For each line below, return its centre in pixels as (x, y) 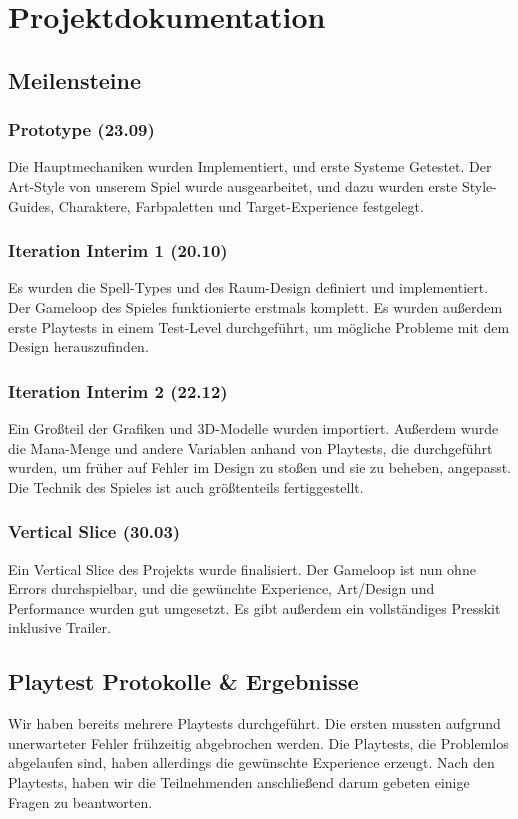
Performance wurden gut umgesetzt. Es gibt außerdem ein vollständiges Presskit (254, 607)
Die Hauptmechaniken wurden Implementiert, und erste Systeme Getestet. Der (250, 166)
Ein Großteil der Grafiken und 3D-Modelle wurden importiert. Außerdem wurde (253, 427)
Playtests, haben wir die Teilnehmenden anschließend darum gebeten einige (239, 781)
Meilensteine (75, 79)
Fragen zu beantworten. (80, 801)
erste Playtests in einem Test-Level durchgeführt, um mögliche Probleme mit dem (259, 326)
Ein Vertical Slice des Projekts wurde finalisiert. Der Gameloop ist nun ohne (242, 568)
